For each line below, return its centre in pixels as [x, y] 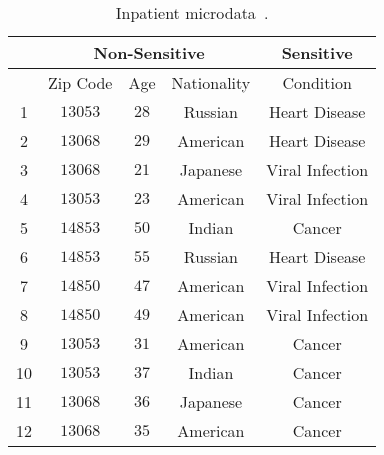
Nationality [211, 82]
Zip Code [80, 82]
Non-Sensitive [149, 52]
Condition [317, 82]
